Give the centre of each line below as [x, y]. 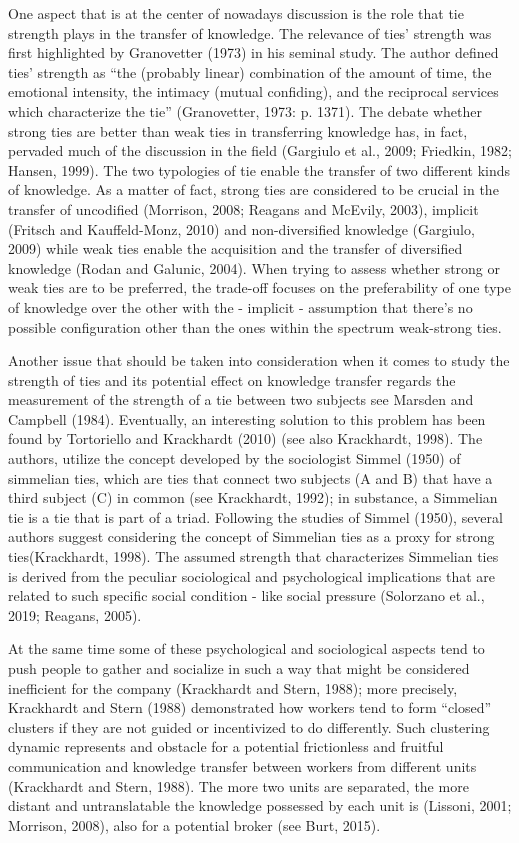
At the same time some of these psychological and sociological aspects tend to [246, 648]
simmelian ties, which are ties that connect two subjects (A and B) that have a [250, 477]
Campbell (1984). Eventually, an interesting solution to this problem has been [247, 418]
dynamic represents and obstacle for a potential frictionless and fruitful [226, 746]
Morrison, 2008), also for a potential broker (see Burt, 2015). [194, 824]
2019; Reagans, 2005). [75, 614]
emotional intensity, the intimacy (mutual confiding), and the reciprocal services [253, 91]
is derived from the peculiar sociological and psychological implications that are [251, 575]
